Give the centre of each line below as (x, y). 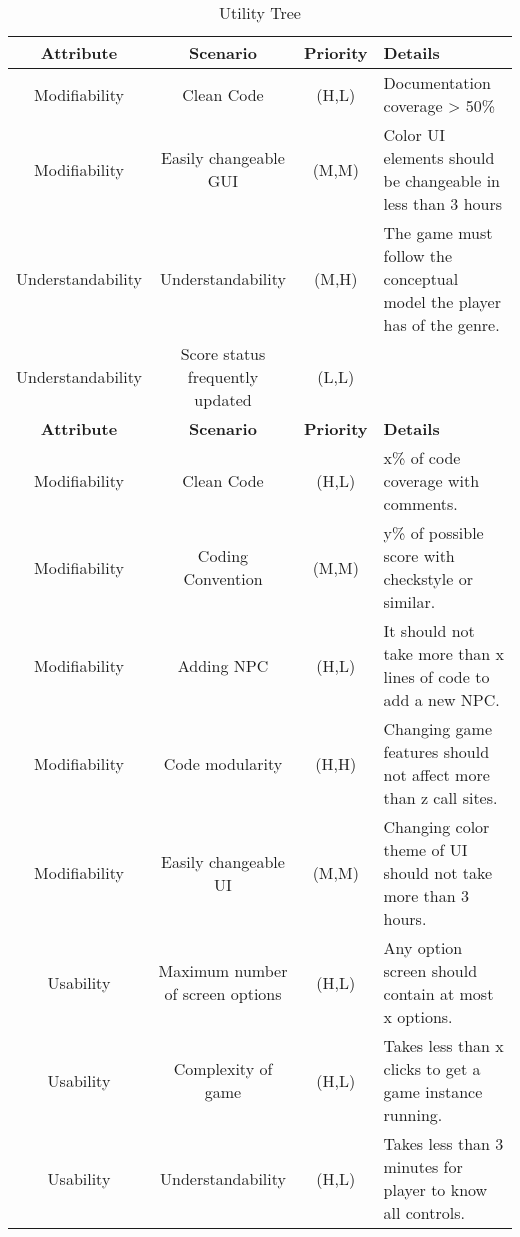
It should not (429, 630)
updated (223, 399)
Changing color (436, 826)
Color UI (414, 134)
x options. (418, 1016)
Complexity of (223, 1068)
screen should (430, 970)
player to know (435, 1189)
